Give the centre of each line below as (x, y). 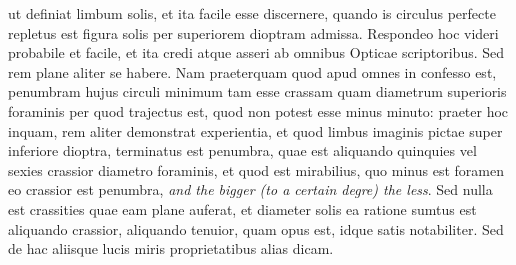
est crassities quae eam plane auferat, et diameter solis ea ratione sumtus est (242, 208)
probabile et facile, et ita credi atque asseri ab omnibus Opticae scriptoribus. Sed (256, 52)
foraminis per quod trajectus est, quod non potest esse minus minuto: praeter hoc (258, 110)
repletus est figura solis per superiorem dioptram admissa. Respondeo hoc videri (253, 32)
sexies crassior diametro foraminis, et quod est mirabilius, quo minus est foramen (256, 169)
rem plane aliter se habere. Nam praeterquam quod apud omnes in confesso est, (252, 71)
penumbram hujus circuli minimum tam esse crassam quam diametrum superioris (257, 91)
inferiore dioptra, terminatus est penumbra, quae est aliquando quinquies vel (242, 150)
